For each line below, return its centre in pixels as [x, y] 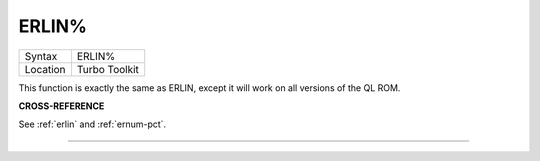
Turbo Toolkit [108, 69]
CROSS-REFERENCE [61, 106]
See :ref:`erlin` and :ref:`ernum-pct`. [92, 124]
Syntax [41, 56]
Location [45, 69]
